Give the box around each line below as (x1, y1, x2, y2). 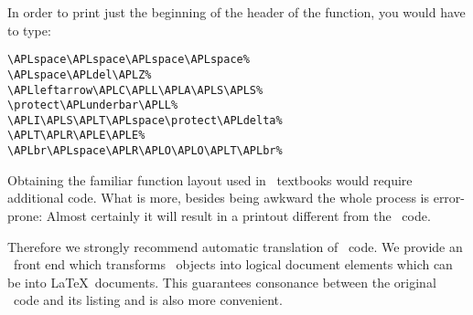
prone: (7, 205, 43, 225)
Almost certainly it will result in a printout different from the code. (46, 205, 431, 225)
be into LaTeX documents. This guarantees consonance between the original (7, 272, 436, 291)
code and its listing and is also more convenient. (13, 290, 283, 310)
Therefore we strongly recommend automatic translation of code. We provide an (7, 236, 463, 256)
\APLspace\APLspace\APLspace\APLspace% (7, 53, 250, 67)
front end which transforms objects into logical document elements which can (13, 255, 453, 274)
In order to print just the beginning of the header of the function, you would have (7, 3, 466, 21)
